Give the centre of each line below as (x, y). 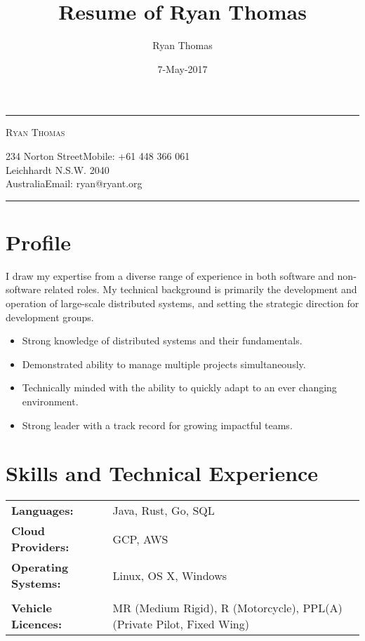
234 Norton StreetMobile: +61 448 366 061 (98, 155)
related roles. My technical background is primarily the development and (200, 289)
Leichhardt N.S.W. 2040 (58, 169)
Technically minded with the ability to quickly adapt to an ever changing (179, 387)
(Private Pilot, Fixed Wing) (181, 624)
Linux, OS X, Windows (170, 575)
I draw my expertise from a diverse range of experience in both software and (170, 275)
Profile (38, 242)
